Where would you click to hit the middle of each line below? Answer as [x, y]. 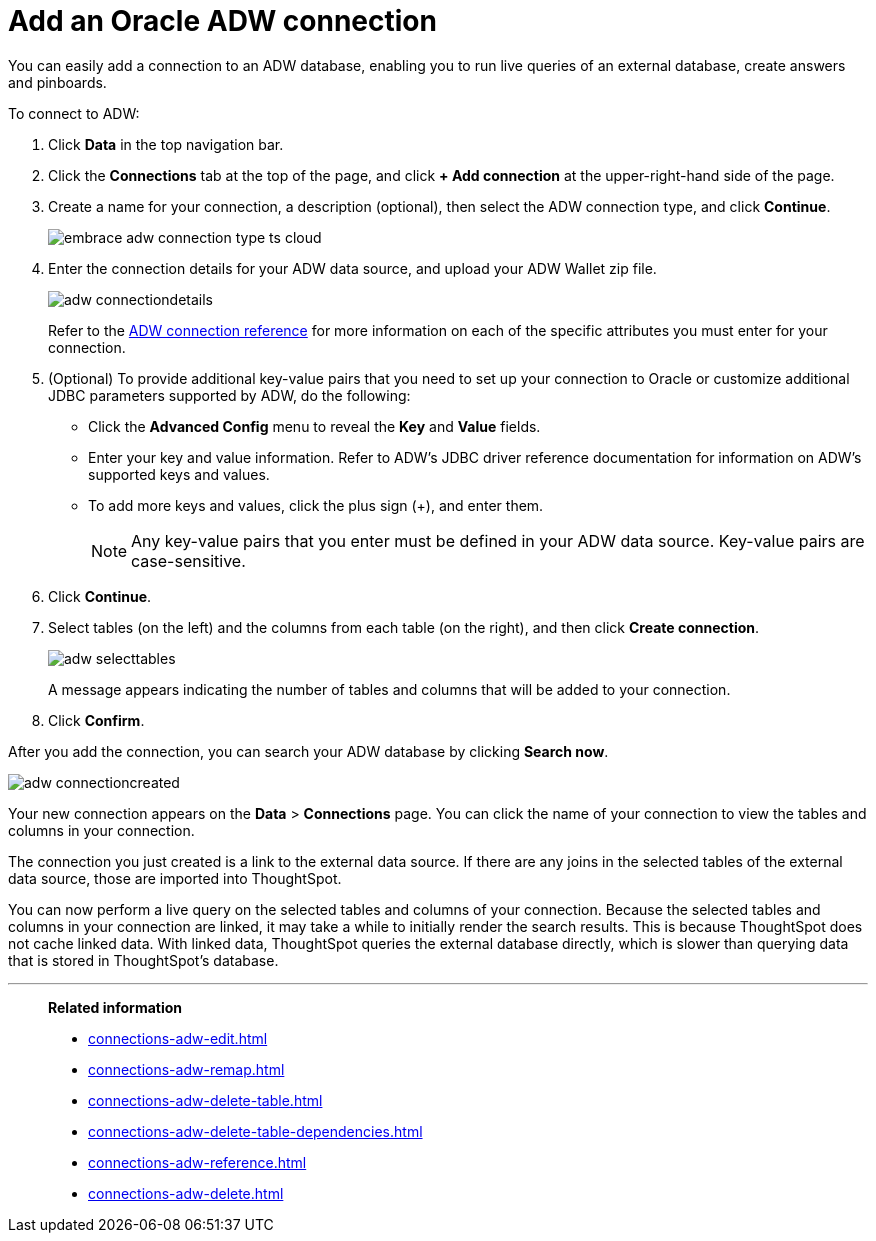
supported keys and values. [179, 474]
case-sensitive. [188, 560]
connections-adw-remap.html [186, 1069]
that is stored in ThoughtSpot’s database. [143, 960]
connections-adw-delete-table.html [205, 1100]
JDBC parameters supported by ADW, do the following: [229, 395]
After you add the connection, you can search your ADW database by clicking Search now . [308, 751]
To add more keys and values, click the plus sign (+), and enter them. [316, 505]
